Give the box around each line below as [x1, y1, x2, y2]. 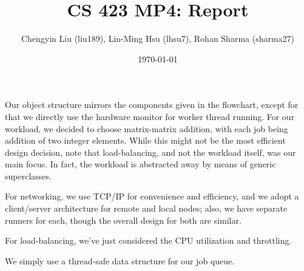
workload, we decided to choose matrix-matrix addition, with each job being [5, 122, 288, 135]
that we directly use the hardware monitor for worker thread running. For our [5, 110, 295, 122]
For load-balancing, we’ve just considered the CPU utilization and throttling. [5, 234, 292, 247]
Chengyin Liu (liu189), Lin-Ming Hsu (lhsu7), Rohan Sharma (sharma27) [21, 32, 295, 45]
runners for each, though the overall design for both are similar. [5, 213, 242, 226]
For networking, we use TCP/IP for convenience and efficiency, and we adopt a [5, 190, 299, 202]
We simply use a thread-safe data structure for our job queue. [5, 254, 235, 267]
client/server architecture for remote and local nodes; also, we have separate [5, 202, 288, 215]
